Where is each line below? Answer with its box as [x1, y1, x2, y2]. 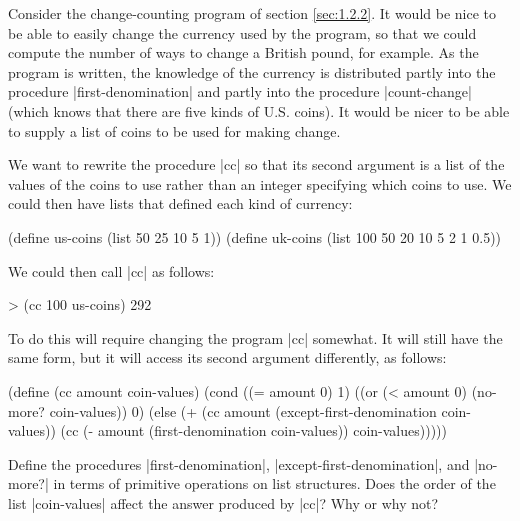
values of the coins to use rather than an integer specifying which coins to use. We [8, 173, 512, 194]
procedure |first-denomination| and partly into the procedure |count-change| [8, 81, 472, 102]
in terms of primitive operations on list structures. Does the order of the [53, 473, 496, 494]
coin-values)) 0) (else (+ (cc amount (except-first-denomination [49, 400, 437, 421]
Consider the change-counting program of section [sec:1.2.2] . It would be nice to [8, 3, 497, 23]
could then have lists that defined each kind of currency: [8, 193, 353, 214]
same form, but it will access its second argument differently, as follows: [8, 347, 447, 368]
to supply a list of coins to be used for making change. [8, 120, 341, 141]
